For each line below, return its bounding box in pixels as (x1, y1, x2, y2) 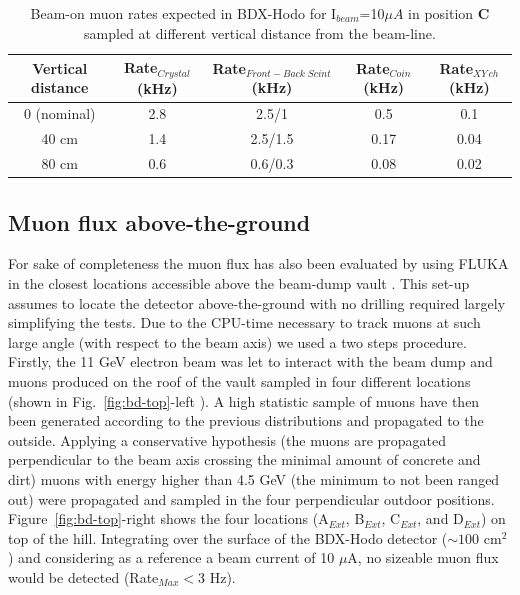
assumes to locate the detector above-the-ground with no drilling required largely (8, 292, 506, 313)
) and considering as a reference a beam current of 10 (8, 547, 335, 568)
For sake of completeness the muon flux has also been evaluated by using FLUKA (8, 253, 509, 274)
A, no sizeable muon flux (347, 547, 499, 568)
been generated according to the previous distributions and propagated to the (8, 410, 484, 431)
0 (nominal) (23, 103, 96, 124)
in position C (408, 3, 490, 23)
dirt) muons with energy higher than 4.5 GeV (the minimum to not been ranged (8, 469, 500, 489)
